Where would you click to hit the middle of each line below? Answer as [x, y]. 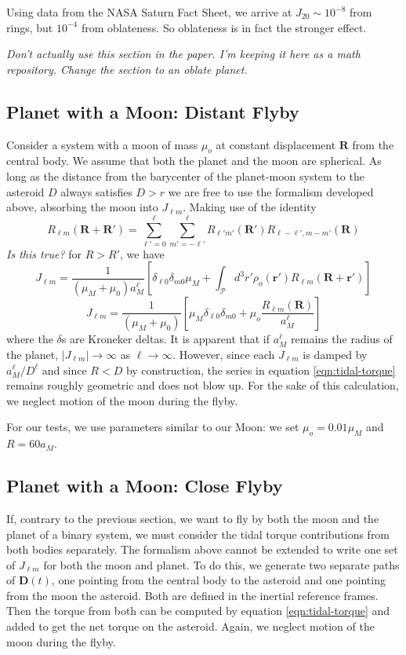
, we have [142, 253]
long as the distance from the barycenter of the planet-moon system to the [185, 176]
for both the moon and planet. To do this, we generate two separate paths [221, 564]
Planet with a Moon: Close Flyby [145, 486]
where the [30, 339]
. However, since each [224, 354]
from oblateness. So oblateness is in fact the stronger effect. [224, 27]
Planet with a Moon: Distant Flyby [153, 111]
